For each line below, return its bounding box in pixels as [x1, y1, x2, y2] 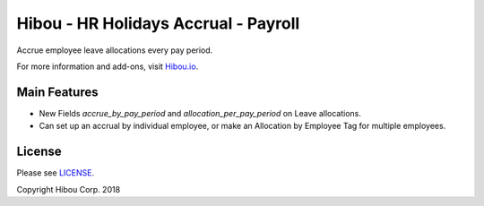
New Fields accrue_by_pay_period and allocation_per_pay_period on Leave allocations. [39, 107, 362, 118]
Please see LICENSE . [16, 167, 94, 178]
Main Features [16, 84, 99, 99]
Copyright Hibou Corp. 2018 [16, 184, 121, 194]
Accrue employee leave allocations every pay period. [16, 45, 213, 56]
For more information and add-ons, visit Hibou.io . [16, 61, 199, 72]
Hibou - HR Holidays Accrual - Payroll [16, 13, 300, 33]
